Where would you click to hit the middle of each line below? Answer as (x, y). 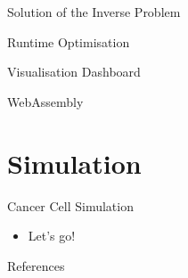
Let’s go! (52, 236)
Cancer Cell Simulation (70, 205)
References (36, 265)
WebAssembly (45, 101)
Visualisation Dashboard (74, 72)
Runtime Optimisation (69, 41)
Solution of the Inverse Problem (94, 12)
